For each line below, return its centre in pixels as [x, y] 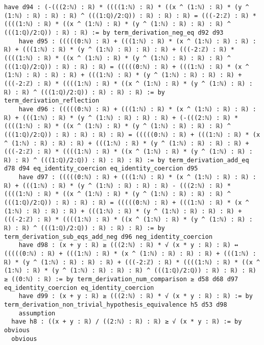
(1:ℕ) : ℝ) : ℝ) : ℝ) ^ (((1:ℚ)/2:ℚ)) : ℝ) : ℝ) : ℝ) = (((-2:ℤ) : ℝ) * [130, 16]
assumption [37, 313]
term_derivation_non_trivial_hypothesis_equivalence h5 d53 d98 [116, 304]
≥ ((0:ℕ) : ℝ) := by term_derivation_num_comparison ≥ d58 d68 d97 [121, 279]
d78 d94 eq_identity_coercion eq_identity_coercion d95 [101, 169]
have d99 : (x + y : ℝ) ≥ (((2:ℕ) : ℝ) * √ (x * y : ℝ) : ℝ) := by [136, 296]
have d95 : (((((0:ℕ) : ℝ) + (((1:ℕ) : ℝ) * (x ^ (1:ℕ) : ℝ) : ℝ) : [137, 41]
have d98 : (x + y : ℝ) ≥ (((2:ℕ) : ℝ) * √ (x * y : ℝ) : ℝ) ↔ [128, 245]
